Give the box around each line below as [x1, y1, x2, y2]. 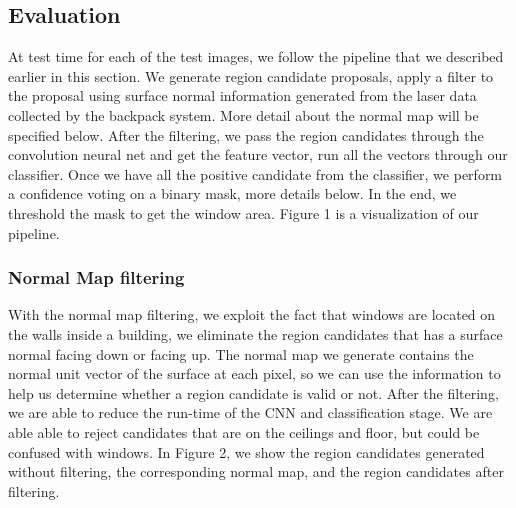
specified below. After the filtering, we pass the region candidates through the [8, 124, 484, 145]
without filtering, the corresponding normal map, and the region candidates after [8, 461, 504, 482]
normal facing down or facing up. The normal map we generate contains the [8, 343, 474, 364]
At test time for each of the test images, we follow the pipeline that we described [8, 46, 504, 67]
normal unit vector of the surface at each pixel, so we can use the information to [8, 363, 501, 384]
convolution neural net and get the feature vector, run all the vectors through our [8, 144, 508, 165]
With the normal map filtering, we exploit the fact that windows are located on [8, 304, 496, 325]
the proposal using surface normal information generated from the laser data [8, 85, 477, 106]
